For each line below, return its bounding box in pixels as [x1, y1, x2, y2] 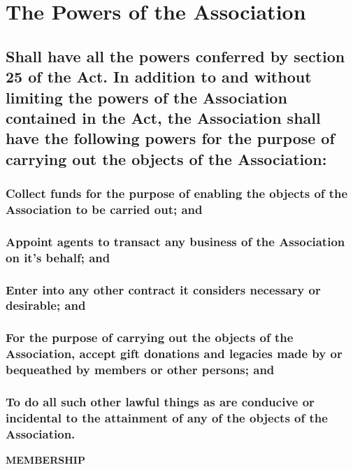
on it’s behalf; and [6, 248, 110, 266]
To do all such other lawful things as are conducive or [6, 393, 315, 411]
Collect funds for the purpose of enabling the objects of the [6, 185, 348, 202]
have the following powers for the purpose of [6, 127, 335, 149]
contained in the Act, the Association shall [6, 106, 321, 128]
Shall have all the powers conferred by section [6, 45, 345, 66]
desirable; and [6, 297, 86, 314]
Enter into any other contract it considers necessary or [6, 280, 321, 298]
